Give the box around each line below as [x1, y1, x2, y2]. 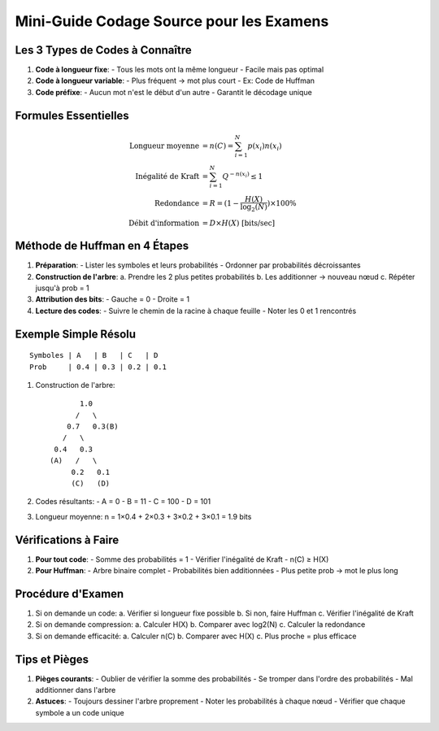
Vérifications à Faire [15, 533, 120, 546]
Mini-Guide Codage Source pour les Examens [15, 12, 329, 30]
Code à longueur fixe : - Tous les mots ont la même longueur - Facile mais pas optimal [35, 65, 324, 75]
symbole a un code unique [35, 707, 125, 717]
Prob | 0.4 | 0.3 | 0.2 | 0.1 [29, 362, 167, 372]
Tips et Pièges [15, 652, 89, 666]
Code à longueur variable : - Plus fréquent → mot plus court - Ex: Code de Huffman [35, 76, 315, 85]
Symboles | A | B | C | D [29, 350, 159, 360]
